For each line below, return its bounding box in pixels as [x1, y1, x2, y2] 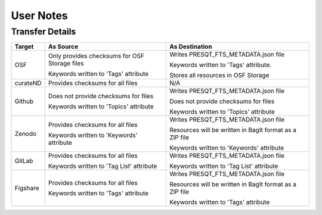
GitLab [14, 157, 33, 165]
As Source [48, 42, 79, 51]
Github [14, 97, 34, 105]
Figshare [14, 184, 39, 192]
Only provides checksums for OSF [48, 52, 144, 60]
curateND [14, 79, 42, 88]
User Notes [11, 9, 68, 22]
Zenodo [14, 130, 37, 138]
